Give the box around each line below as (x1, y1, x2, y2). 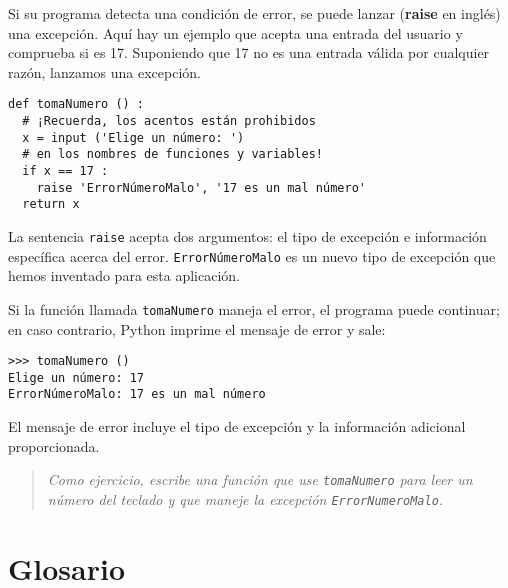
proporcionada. (8, 435, 100, 456)
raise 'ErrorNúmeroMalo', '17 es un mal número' (36, 180, 366, 195)
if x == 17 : (22, 164, 109, 178)
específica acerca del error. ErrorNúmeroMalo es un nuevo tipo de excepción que (8, 245, 496, 266)
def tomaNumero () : (8, 97, 145, 112)
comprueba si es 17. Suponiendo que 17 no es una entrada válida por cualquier (8, 42, 490, 63)
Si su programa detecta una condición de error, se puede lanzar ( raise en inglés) (8, 3, 501, 23)
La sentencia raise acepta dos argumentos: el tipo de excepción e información (8, 225, 487, 246)
